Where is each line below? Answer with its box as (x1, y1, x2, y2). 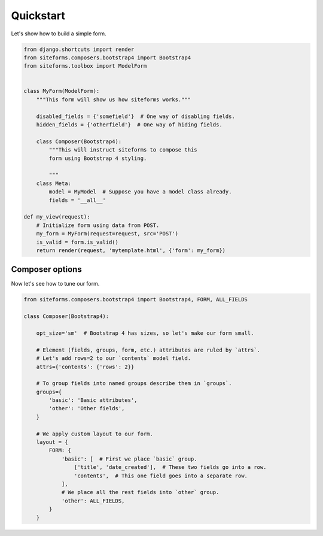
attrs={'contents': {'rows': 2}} (36, 363, 135, 370)
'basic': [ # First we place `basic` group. (61, 455, 197, 462)
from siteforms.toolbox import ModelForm (23, 63, 147, 69)
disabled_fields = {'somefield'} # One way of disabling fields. (36, 113, 236, 120)
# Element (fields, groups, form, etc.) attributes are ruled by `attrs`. (36, 346, 260, 353)
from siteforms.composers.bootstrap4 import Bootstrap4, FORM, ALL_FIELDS (23, 296, 248, 303)
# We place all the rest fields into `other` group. (61, 489, 220, 496)
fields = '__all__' (48, 196, 106, 204)
